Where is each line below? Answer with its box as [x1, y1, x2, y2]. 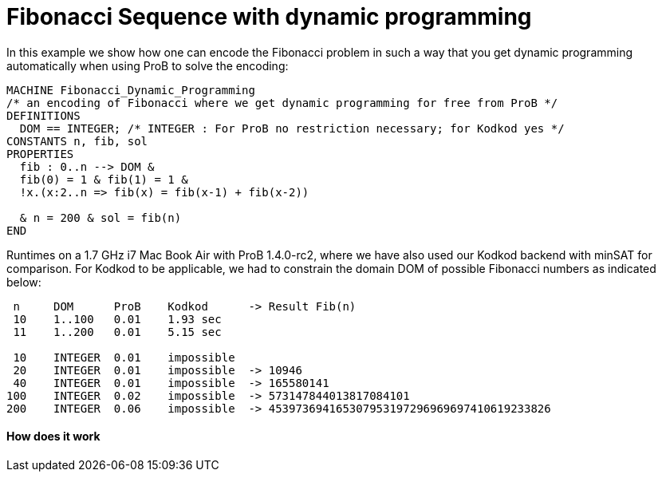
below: [6, 275, 41, 289]
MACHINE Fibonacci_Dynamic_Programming [6, 83, 255, 97]
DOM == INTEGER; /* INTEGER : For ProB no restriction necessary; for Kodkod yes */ [19, 121, 565, 135]
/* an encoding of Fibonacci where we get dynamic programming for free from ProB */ [6, 96, 558, 109]
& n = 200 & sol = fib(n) [19, 211, 182, 224]
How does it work [6, 429, 100, 444]
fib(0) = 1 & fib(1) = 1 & [19, 172, 188, 186]
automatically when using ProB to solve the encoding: [6, 58, 289, 73]
